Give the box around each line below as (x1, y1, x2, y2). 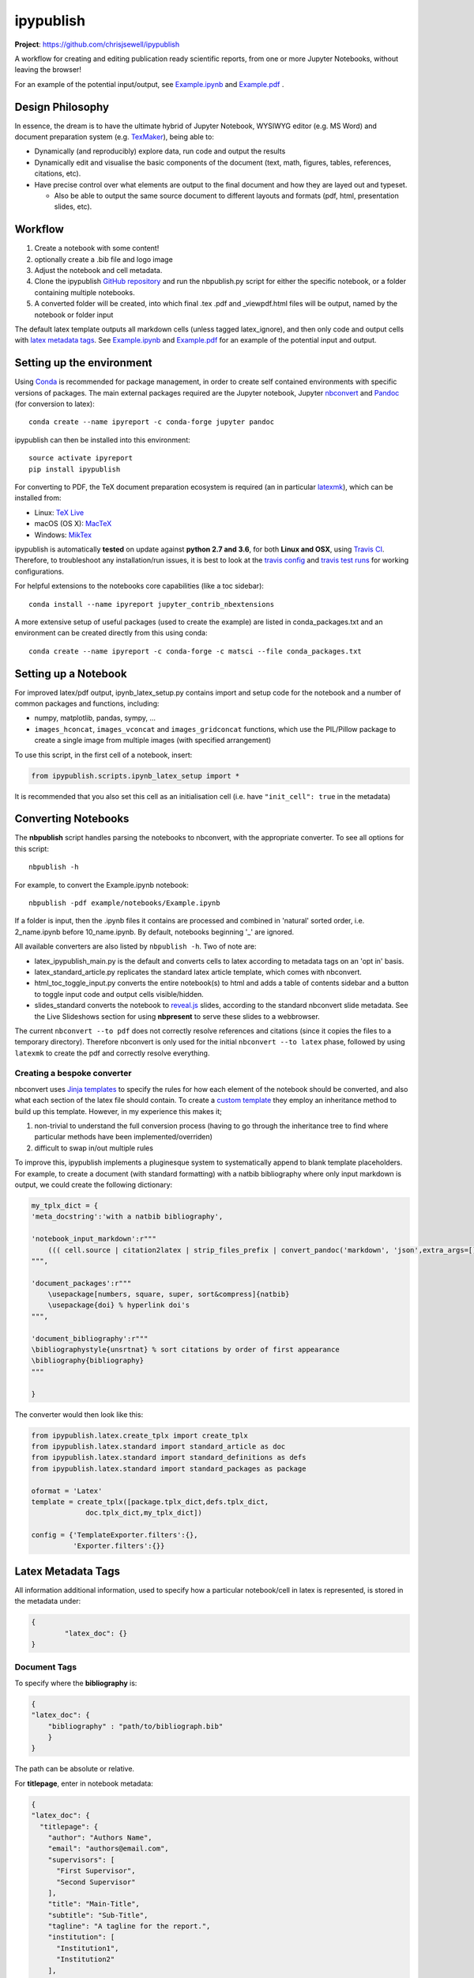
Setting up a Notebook (14, 667, 127, 680)
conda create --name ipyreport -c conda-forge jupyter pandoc (28, 418, 275, 426)
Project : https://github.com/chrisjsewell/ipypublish (14, 40, 180, 49)
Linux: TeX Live (34, 507, 85, 517)
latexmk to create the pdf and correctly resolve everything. (14, 1048, 210, 1058)
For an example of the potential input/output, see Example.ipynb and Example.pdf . (14, 79, 284, 89)
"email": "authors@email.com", (47, 1844, 169, 1853)
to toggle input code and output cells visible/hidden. (34, 989, 205, 998)
